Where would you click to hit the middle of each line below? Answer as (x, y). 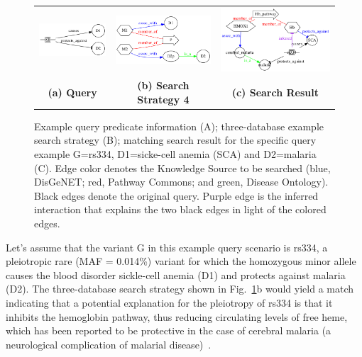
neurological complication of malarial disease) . (109, 344)
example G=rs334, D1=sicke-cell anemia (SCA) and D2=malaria (175, 154)
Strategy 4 (163, 99)
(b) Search (163, 85)
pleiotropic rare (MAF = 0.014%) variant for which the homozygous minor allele (181, 261)
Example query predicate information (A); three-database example (179, 126)
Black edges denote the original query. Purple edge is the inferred (176, 195)
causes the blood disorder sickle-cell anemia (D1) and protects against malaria (176, 274)
